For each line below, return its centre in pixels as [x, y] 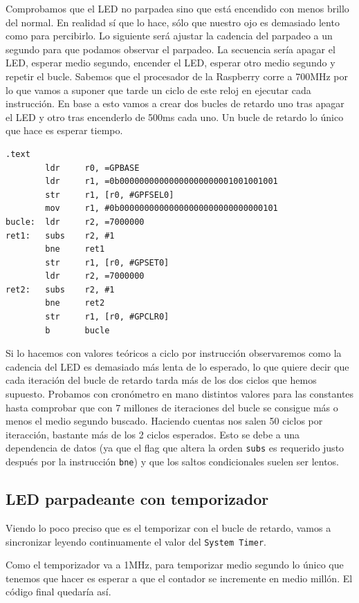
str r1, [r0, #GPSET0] [107, 262]
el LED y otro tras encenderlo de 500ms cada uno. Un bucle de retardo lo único [175, 117]
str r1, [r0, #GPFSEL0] [110, 195]
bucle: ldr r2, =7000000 [75, 222]
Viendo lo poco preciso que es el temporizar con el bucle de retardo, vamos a [168, 527]
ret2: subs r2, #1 [60, 289]
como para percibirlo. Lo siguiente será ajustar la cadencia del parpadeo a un [169, 36]
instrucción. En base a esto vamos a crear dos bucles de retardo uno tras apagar [175, 103]
